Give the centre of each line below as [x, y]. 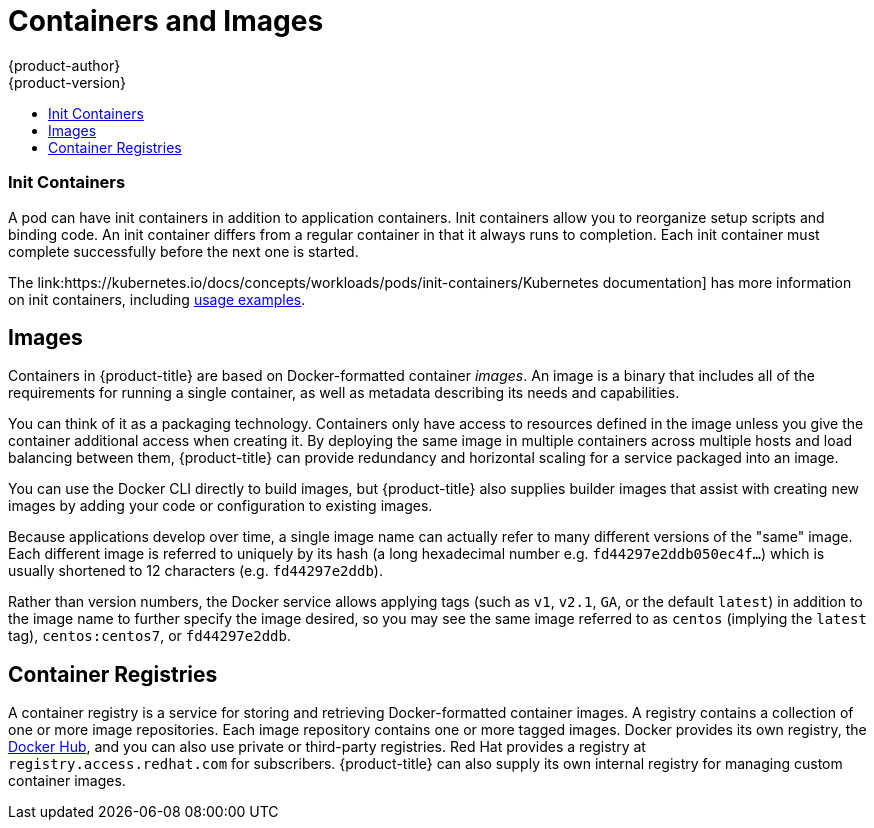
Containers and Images [166, 21]
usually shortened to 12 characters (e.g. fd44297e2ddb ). [195, 571]
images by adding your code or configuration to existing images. [220, 506]
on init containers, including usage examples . [157, 299]
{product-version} [67, 82]
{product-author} [64, 65]
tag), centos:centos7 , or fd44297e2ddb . [149, 636]
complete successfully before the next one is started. [183, 251]
